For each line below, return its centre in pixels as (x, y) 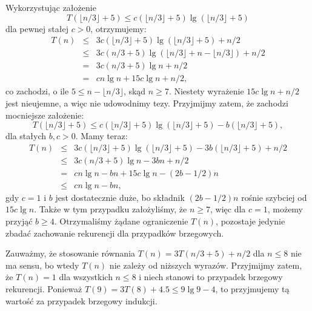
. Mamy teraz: (101, 136)
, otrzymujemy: (118, 28)
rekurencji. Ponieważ (44, 288)
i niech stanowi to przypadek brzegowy (211, 277)
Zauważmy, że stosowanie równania (71, 253)
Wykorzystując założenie (51, 7)
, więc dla (228, 209)
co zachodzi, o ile (37, 91)
